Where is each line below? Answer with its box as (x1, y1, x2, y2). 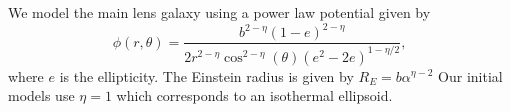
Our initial (438, 65, 503, 86)
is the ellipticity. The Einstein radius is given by (59, 65, 354, 86)
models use (8, 85, 75, 106)
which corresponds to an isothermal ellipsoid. (116, 85, 393, 106)
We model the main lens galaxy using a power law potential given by (8, 2, 431, 22)
